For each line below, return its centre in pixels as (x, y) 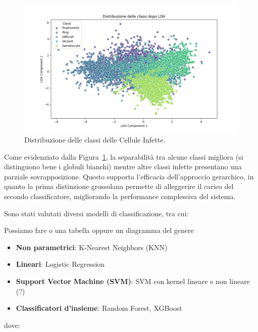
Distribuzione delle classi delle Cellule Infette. (95, 139)
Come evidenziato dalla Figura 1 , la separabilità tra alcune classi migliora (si (124, 156)
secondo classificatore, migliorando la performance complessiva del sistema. (120, 196)
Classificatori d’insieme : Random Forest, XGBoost (99, 308)
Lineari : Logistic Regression (60, 264)
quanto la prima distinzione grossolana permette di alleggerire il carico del (119, 186)
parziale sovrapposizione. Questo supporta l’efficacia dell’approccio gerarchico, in (129, 176)
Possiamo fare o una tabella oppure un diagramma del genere (99, 230)
